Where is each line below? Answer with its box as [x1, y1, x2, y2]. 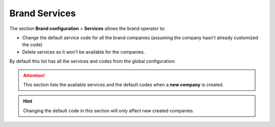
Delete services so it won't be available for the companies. [22, 49, 145, 55]
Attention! [23, 72, 45, 78]
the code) [22, 42, 43, 48]
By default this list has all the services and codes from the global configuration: [9, 58, 176, 65]
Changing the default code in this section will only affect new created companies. [23, 107, 195, 114]
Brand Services [9, 8, 76, 19]
